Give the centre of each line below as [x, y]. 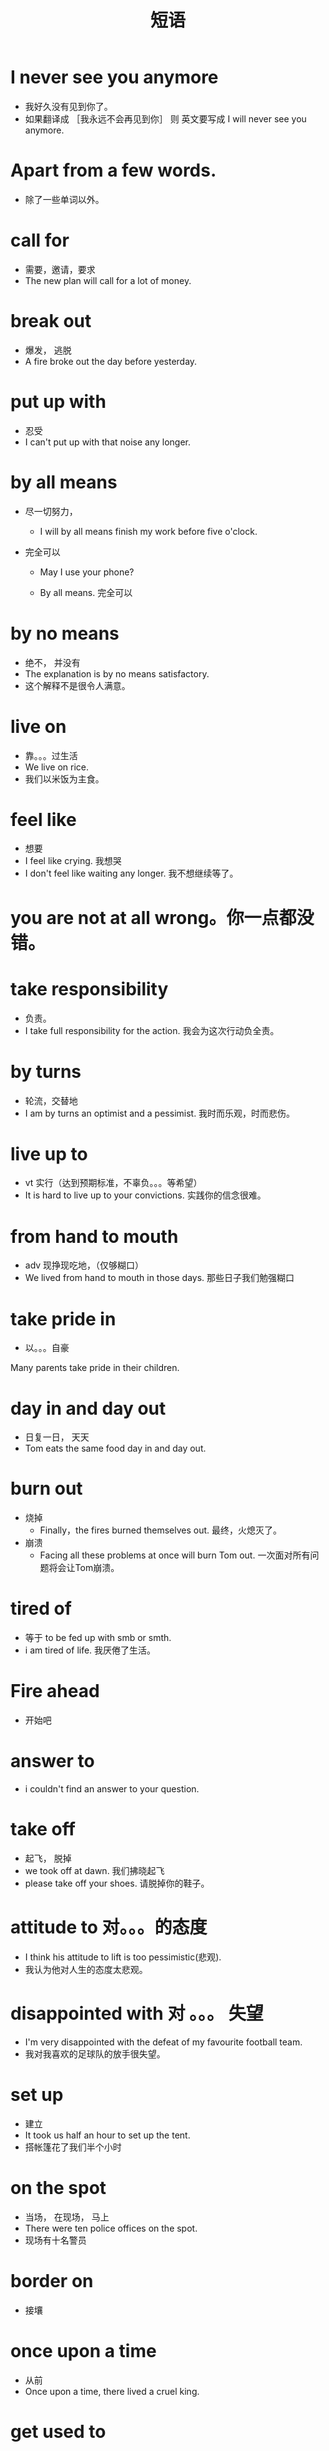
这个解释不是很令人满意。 [77, 685]
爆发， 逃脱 [48, 350]
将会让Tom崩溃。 [84, 1568]
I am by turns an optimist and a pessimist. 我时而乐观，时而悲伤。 [160, 1113]
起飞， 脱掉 [48, 1858]
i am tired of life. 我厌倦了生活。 [90, 1650]
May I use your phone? [87, 572]
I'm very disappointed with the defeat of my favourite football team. [163, 2042]
